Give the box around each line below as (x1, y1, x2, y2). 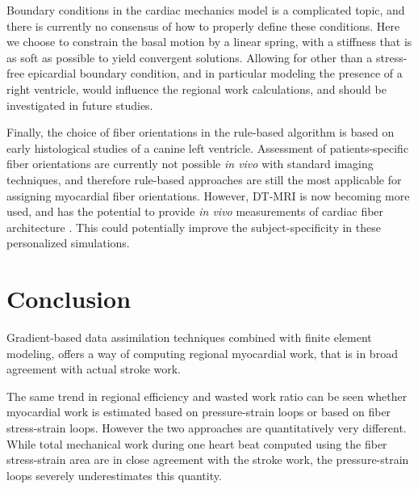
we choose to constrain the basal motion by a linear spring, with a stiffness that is (6, 33, 412, 50)
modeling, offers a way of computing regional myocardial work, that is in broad (6, 344, 398, 361)
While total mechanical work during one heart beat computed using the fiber (6, 435, 387, 452)
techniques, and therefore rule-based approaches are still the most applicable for (6, 171, 402, 188)
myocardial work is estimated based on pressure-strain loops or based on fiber (6, 403, 391, 420)
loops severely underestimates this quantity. (6, 466, 222, 483)
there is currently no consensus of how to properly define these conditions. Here (6, 17, 400, 34)
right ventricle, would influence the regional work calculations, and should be (6, 80, 387, 97)
